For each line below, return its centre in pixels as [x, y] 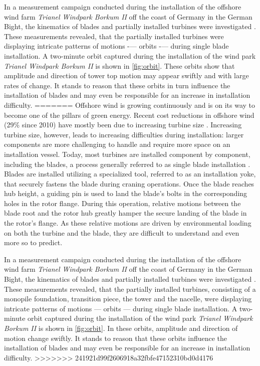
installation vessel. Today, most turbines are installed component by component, [127, 154]
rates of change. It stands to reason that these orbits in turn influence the [117, 85]
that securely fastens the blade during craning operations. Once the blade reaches [129, 183]
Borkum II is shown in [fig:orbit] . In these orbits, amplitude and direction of [121, 328]
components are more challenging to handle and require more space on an [117, 144]
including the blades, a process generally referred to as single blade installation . [127, 164]
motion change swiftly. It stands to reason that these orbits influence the [116, 338]
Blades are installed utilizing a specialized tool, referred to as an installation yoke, [130, 174]
